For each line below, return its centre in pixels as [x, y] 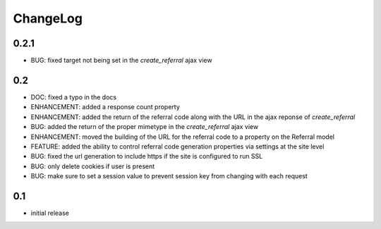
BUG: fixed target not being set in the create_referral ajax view [121, 61]
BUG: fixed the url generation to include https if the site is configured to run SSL [147, 156]
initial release [50, 213]
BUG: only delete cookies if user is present [93, 166]
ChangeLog [48, 18]
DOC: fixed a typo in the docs [73, 97]
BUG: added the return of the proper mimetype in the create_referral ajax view [145, 127]
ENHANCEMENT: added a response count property [105, 107]
